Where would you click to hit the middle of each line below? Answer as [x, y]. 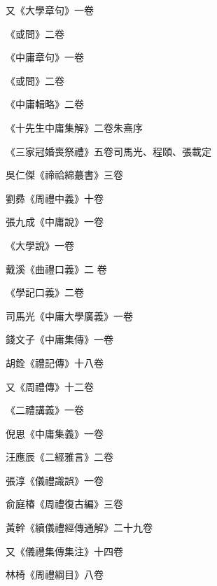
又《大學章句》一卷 [50, 10]
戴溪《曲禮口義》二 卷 [56, 268]
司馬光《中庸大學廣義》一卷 [69, 315]
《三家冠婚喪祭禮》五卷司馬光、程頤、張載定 [108, 151]
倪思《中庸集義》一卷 [55, 433]
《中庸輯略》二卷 [45, 104]
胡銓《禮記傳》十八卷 [55, 362]
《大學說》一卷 [40, 245]
